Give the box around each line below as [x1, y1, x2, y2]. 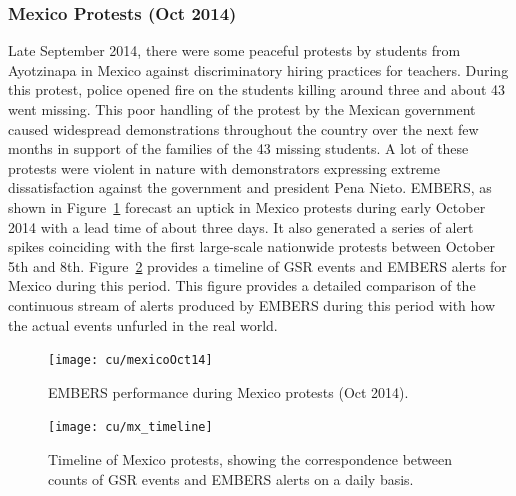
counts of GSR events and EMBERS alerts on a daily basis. [48, 468, 414, 489]
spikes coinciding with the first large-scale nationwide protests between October [8, 236, 496, 257]
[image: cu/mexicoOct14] [48, 353, 213, 368]
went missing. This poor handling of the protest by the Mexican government [8, 99, 476, 119]
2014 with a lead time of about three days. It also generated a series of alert [8, 216, 474, 237]
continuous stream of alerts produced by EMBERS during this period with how [8, 294, 496, 315]
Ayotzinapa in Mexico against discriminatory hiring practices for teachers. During [8, 59, 509, 80]
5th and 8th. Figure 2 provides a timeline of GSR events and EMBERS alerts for [8, 255, 507, 276]
